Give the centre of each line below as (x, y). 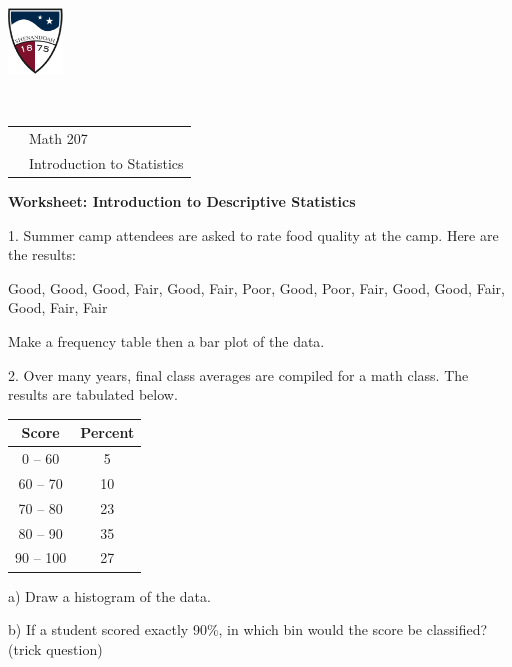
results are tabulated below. (93, 394)
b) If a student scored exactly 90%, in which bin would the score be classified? (248, 629)
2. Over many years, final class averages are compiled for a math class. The (238, 374)
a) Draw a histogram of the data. (109, 595)
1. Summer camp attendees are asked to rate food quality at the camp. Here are (253, 234)
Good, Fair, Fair (58, 307)
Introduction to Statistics (106, 162)
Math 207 (58, 138)
